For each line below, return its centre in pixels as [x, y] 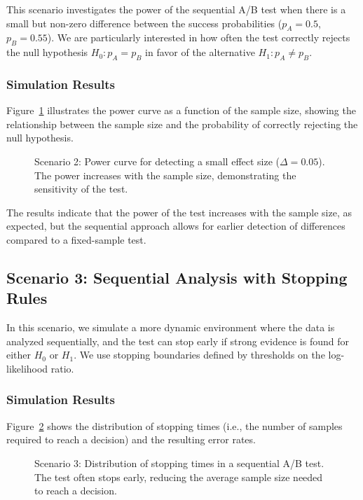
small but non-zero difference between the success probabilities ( [144, 23]
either [19, 355]
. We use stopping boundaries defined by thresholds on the [199, 355]
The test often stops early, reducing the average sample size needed [179, 477]
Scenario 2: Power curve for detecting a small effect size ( [157, 161]
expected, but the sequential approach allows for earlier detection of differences [176, 226]
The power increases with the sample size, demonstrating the [165, 175]
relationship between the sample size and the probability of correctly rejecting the [182, 124]
